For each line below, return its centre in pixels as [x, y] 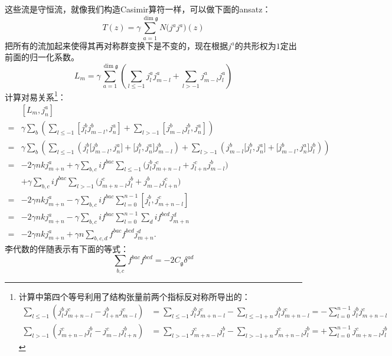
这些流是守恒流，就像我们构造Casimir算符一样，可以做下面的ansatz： [138, 9]
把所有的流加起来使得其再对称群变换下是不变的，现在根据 [116, 45]
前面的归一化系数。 [42, 57]
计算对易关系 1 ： [35, 96]
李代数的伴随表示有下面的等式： [67, 249]
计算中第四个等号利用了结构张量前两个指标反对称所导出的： [134, 296]
